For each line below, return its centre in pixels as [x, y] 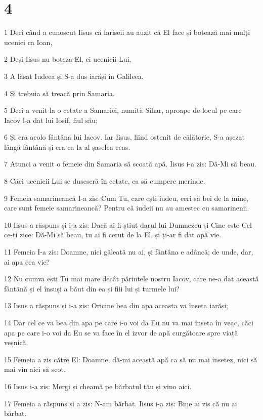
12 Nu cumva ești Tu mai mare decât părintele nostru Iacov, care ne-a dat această [131, 279]
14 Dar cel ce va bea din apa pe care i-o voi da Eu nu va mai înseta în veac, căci [129, 322]
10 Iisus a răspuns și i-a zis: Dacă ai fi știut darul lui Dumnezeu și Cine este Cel [128, 224]
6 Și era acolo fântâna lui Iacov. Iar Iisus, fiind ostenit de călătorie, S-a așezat [125, 137]
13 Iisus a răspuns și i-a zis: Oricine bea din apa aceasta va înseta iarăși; [116, 305]
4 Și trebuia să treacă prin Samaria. [59, 93]
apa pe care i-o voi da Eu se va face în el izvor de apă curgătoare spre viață [121, 332]
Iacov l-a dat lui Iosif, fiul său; [51, 120]
